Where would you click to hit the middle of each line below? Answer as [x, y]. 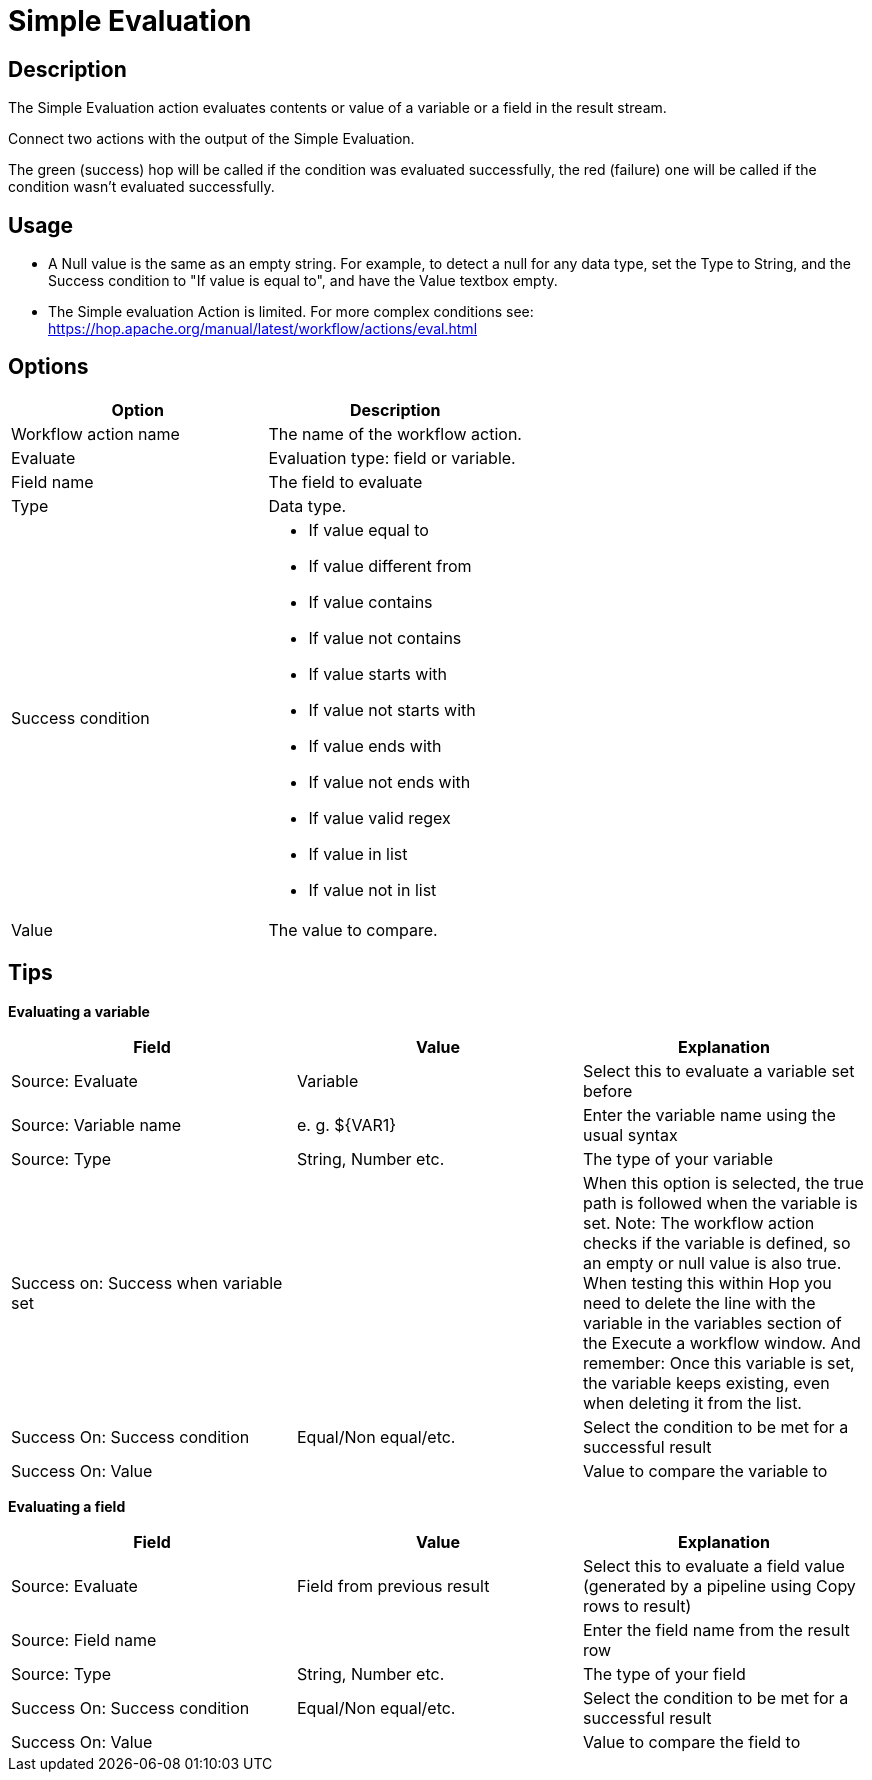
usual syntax [630, 1134]
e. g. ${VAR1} [346, 1124]
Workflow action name [95, 433]
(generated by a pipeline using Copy [719, 1585]
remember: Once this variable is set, [718, 1362]
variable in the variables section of [712, 1322]
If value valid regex [379, 817]
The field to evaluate [345, 481]
